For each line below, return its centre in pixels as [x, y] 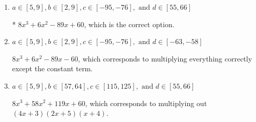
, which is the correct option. [129, 24]
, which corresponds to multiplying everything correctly [165, 58]
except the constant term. [52, 68]
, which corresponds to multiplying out [146, 103]
